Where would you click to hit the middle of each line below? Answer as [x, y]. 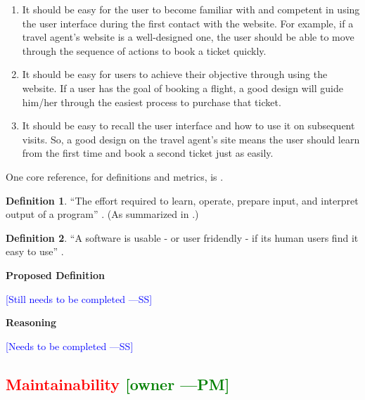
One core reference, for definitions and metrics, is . [115, 176]
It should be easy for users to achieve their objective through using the [175, 74]
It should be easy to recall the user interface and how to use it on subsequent [188, 125]
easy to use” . [35, 251]
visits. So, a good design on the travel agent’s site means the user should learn [191, 139]
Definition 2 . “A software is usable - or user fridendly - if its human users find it [182, 237]
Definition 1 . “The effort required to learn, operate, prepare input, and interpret [182, 200]
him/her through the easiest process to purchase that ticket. [152, 102]
